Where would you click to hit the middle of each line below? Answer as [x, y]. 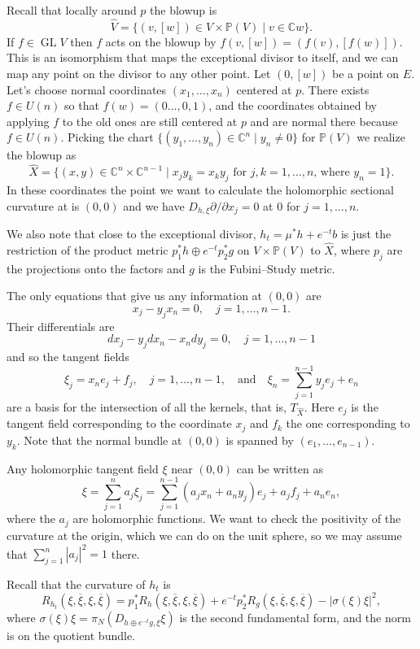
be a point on [366, 73]
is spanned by [260, 440]
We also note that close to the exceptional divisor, [131, 234]
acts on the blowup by [161, 41]
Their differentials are [61, 326]
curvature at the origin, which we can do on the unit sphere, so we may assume [204, 535]
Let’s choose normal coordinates [87, 89]
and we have [154, 205]
